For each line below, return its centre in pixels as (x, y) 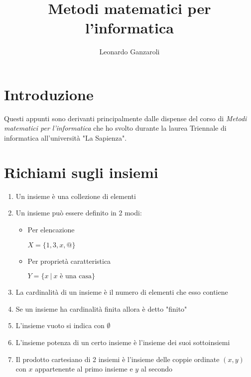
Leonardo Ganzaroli (129, 52)
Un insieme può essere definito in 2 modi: (79, 213)
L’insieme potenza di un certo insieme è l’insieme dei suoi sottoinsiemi (123, 342)
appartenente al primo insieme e (84, 369)
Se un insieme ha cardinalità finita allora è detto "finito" (101, 308)
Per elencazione (51, 229)
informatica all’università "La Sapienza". (65, 138)
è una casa (76, 277)
